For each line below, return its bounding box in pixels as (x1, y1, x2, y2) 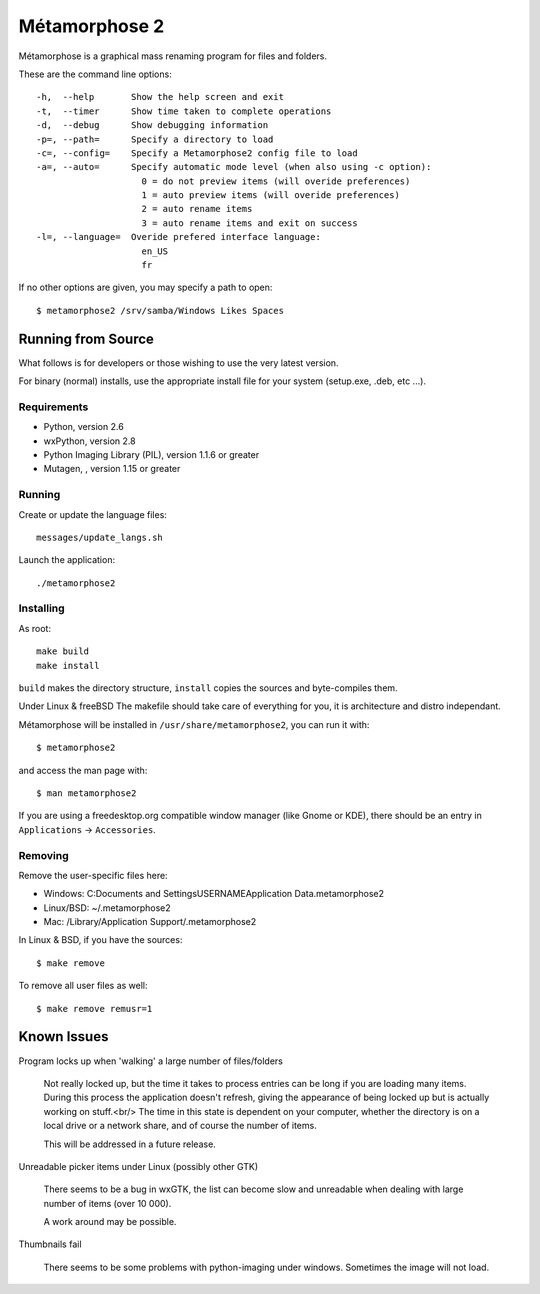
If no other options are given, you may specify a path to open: (18, 281, 273, 294)
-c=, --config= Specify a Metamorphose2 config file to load (36, 147, 359, 159)
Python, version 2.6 (43, 421, 124, 433)
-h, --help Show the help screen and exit (36, 91, 285, 103)
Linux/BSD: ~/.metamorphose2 (43, 901, 171, 914)
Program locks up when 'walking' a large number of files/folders (18, 1055, 284, 1067)
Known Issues (18, 1028, 109, 1045)
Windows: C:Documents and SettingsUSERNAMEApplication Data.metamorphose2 (43, 888, 385, 900)
